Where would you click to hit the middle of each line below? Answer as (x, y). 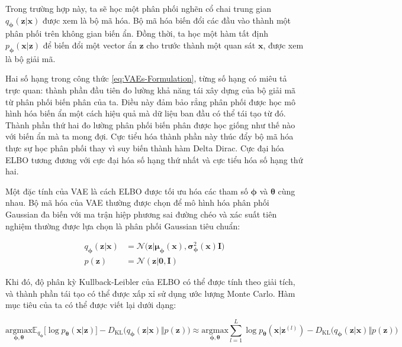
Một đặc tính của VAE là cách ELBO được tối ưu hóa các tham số (127, 191)
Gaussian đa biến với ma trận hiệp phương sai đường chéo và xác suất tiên (141, 214)
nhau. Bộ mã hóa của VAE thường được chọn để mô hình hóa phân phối (137, 202)
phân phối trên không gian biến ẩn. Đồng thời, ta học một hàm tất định (137, 33)
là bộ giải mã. (30, 58)
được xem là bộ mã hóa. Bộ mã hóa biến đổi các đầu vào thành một (167, 20)
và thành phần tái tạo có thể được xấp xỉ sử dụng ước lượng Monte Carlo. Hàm (150, 293)
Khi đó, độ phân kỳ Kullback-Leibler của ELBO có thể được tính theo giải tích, (150, 282)
